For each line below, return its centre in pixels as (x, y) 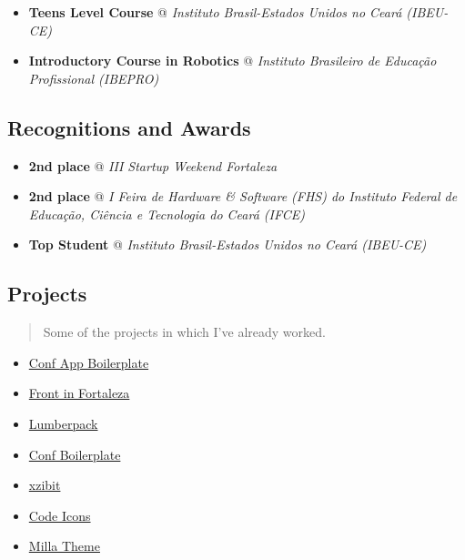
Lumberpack (63, 423)
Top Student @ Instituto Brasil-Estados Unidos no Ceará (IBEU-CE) (227, 244)
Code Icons (60, 515)
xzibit (45, 485)
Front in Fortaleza (79, 393)
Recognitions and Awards (129, 127)
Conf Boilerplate (75, 454)
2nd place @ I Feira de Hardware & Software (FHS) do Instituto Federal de (243, 196)
